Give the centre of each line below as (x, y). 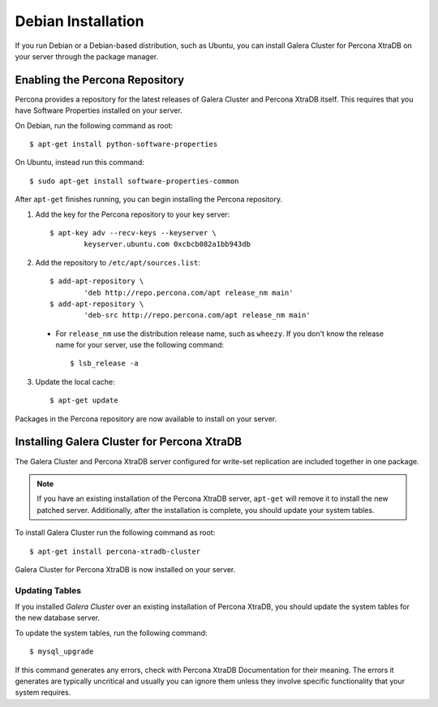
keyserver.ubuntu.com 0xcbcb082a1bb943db (167, 244)
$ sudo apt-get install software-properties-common (134, 181)
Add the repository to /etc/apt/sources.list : (118, 262)
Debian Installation (79, 21)
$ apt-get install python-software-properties (124, 144)
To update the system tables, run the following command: (111, 632)
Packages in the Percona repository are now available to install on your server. (146, 419)
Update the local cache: (75, 382)
